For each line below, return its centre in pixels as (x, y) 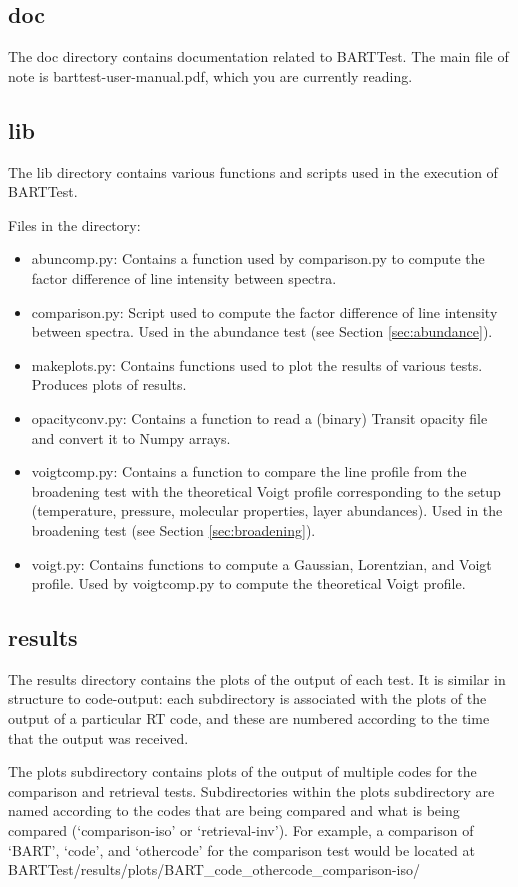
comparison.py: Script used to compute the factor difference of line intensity (264, 311)
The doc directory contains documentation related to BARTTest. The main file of (258, 56)
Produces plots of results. (109, 384)
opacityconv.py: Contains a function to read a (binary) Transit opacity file (259, 417)
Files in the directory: (74, 224)
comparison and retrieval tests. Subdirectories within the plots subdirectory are (251, 790)
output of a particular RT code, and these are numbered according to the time (249, 718)
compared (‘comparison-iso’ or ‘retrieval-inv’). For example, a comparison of (241, 830)
